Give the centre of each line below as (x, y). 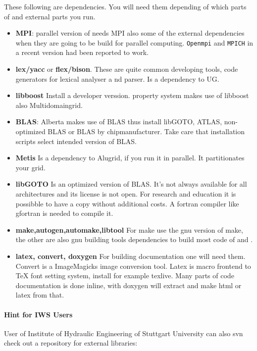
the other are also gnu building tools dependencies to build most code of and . (134, 239)
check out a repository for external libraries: (71, 343)
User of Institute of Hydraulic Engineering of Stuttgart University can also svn (124, 333)
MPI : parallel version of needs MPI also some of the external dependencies (130, 33)
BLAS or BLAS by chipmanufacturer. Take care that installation (146, 131)
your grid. (30, 167)
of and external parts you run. (50, 16)
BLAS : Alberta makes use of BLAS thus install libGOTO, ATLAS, (119, 122)
